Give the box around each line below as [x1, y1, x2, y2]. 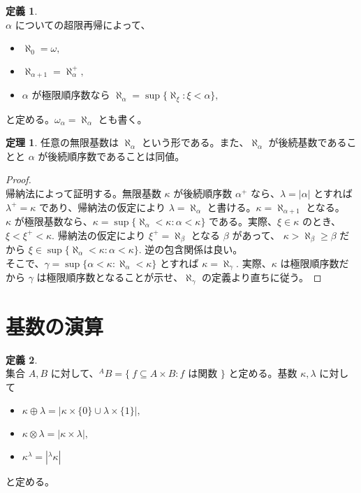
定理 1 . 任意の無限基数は [6, 135, 119, 150]
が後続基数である [268, 135, 347, 150]
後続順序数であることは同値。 [47, 148, 185, 163]
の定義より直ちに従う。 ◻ [202, 270, 322, 285]
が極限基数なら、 [14, 213, 93, 228]
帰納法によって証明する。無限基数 [6, 185, 161, 200]
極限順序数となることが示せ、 [46, 270, 184, 285]
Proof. [6, 172, 31, 187]
